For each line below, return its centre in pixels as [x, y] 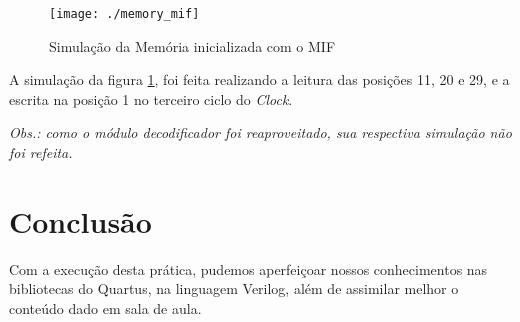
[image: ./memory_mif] [124, 14]
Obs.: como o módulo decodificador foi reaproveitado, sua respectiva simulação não [260, 132]
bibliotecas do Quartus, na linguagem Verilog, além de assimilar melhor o [234, 288]
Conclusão [80, 220]
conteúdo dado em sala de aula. [105, 307]
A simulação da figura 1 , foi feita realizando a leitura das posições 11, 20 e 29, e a [259, 79]
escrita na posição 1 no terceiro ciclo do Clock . [151, 98]
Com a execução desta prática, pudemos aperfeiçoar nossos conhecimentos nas [248, 268]
